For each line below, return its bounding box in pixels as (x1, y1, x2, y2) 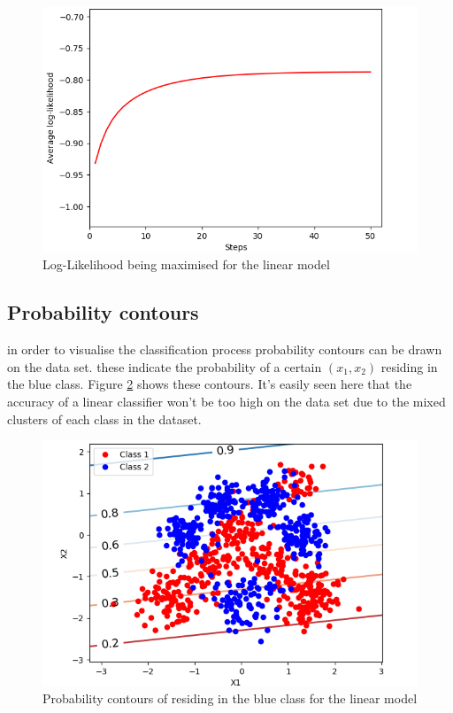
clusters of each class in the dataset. (7, 409, 202, 428)
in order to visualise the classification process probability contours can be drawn (7, 340, 442, 359)
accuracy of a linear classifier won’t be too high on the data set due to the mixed (7, 392, 446, 411)
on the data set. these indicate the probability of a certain (7, 357, 322, 376)
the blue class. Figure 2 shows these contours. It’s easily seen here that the (7, 375, 412, 393)
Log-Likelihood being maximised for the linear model (42, 255, 330, 274)
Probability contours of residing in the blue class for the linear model (42, 688, 418, 707)
